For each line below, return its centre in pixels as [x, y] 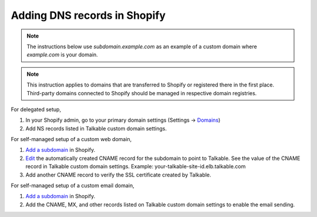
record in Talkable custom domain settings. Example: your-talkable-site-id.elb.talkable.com [136, 166]
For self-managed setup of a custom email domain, [72, 186]
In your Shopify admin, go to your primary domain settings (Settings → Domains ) [123, 120]
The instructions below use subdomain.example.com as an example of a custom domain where [142, 46]
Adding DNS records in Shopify [88, 15]
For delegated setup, [36, 109]
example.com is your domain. [62, 55]
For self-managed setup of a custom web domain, [71, 139]
